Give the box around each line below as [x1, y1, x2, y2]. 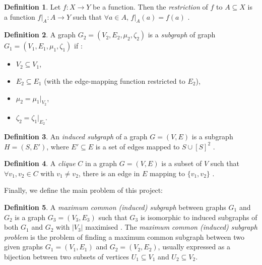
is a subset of [161, 158, 202, 169]
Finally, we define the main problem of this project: [4, 185, 163, 195]
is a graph [15, 211, 46, 222]
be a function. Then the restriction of [93, 2, 208, 12]
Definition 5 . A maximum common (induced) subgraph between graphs [4, 201, 226, 212]
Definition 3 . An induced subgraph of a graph [4, 131, 148, 141]
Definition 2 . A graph [4, 29, 76, 40]
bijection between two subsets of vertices [4, 251, 129, 261]
